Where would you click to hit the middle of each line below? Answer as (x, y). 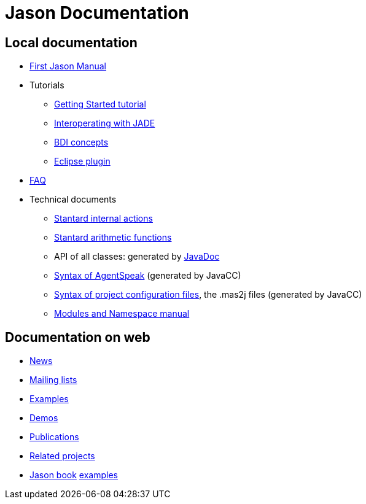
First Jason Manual (68, 66)
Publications (54, 437)
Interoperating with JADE (105, 123)
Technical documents (73, 200)
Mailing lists (53, 380)
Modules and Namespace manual (122, 314)
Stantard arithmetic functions (113, 238)
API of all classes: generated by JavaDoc (137, 257)
